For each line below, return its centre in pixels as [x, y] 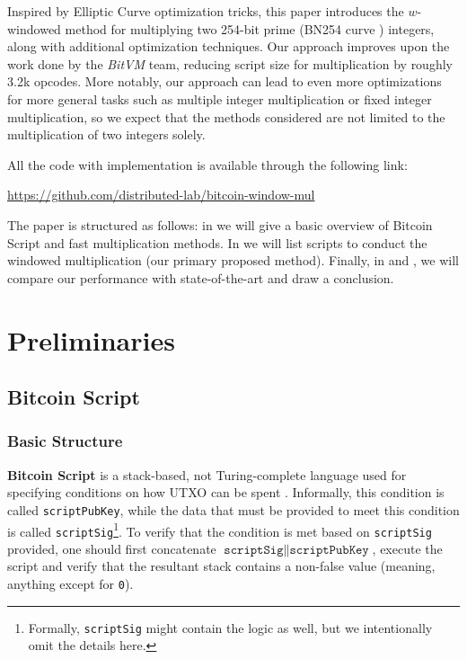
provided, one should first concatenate [112, 548]
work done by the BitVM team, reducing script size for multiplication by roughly [230, 63]
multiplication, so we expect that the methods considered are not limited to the [226, 116]
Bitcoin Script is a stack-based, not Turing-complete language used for [207, 474]
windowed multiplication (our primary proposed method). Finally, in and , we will [233, 260]
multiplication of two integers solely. [106, 134]
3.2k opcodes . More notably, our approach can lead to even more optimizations [225, 81]
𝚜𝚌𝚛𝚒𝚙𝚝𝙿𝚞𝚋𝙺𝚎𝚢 [329, 550]
